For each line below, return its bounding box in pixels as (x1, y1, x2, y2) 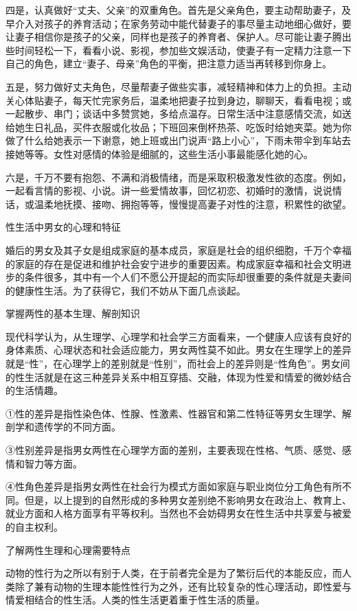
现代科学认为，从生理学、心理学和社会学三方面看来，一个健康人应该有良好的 (5, 329, 352, 343)
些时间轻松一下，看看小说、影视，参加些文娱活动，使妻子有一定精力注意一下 (5, 43, 352, 57)
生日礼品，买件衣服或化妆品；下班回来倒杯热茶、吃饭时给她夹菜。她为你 (24, 119, 352, 134)
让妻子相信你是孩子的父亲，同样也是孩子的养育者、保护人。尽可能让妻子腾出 (5, 30, 352, 44)
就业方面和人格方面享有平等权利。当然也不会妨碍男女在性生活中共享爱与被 (5, 506, 342, 520)
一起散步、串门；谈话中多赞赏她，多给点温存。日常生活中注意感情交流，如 (5, 106, 342, 121)
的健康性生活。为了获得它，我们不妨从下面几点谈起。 (5, 283, 246, 297)
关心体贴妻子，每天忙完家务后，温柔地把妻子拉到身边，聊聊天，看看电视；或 (5, 93, 352, 107)
